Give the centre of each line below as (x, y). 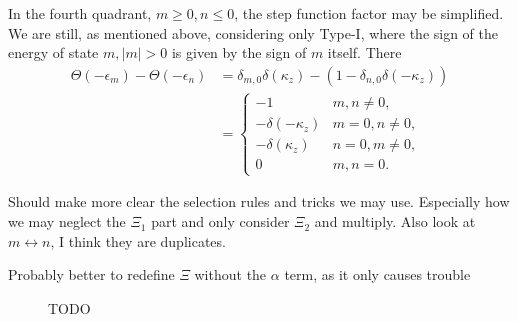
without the (230, 274)
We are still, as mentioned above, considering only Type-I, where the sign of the (253, 32)
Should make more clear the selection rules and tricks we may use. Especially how (259, 201)
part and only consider (220, 221)
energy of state (53, 52)
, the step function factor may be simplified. (369, 13)
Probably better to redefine (91, 274)
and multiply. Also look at (395, 221)
